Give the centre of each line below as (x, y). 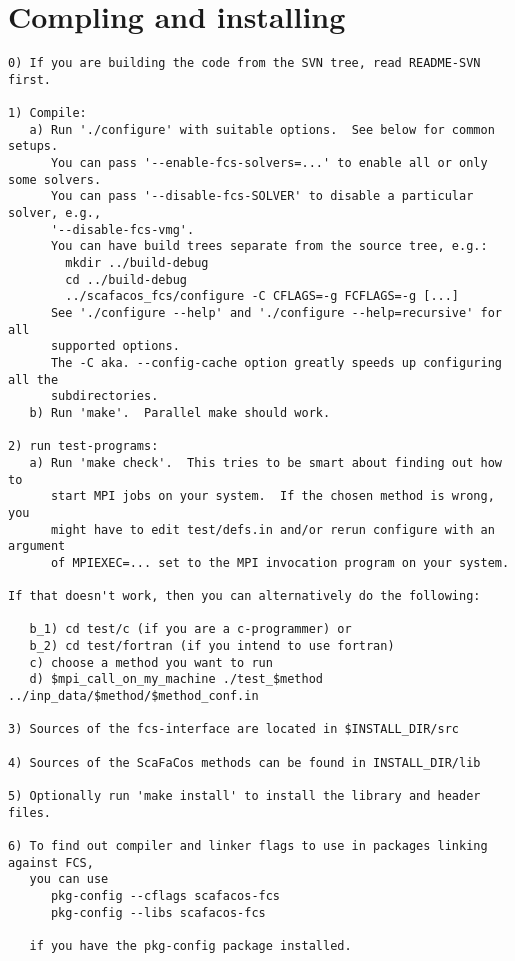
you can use (69, 879)
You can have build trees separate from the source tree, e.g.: (269, 246)
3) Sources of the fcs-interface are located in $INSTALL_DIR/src (234, 729)
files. (29, 812)
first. (29, 79)
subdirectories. (104, 396)
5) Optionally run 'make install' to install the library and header (244, 796)
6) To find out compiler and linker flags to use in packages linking (248, 845)
